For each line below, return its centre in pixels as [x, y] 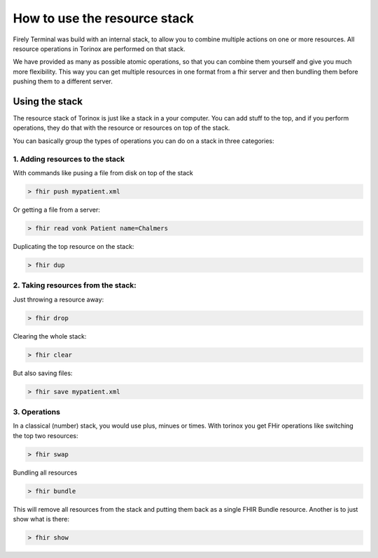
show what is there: [41, 519]
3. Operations [37, 411]
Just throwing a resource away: [58, 299]
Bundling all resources [45, 472]
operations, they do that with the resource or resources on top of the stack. [121, 128]
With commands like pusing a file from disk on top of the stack [103, 172]
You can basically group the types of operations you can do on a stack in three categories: [143, 141]
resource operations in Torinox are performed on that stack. [99, 48]
